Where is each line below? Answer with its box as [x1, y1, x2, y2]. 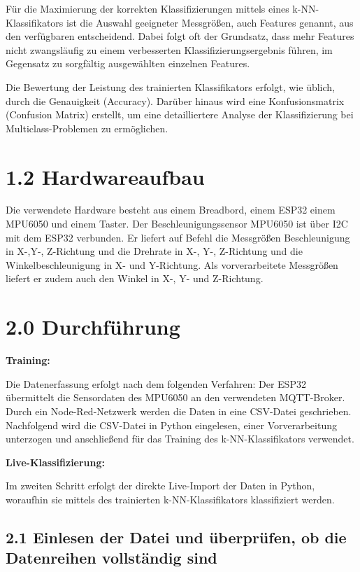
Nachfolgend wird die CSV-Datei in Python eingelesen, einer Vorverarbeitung [6, 417, 337, 432]
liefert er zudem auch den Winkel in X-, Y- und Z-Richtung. [6, 271, 264, 286]
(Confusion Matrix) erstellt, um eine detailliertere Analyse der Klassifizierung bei [6, 107, 354, 122]
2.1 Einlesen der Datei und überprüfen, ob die [6, 526, 347, 547]
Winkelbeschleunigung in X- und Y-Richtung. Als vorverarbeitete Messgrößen [6, 257, 338, 272]
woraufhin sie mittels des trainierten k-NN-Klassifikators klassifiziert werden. [6, 491, 335, 506]
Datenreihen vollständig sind [6, 547, 217, 568]
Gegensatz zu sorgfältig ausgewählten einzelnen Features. [6, 56, 250, 71]
